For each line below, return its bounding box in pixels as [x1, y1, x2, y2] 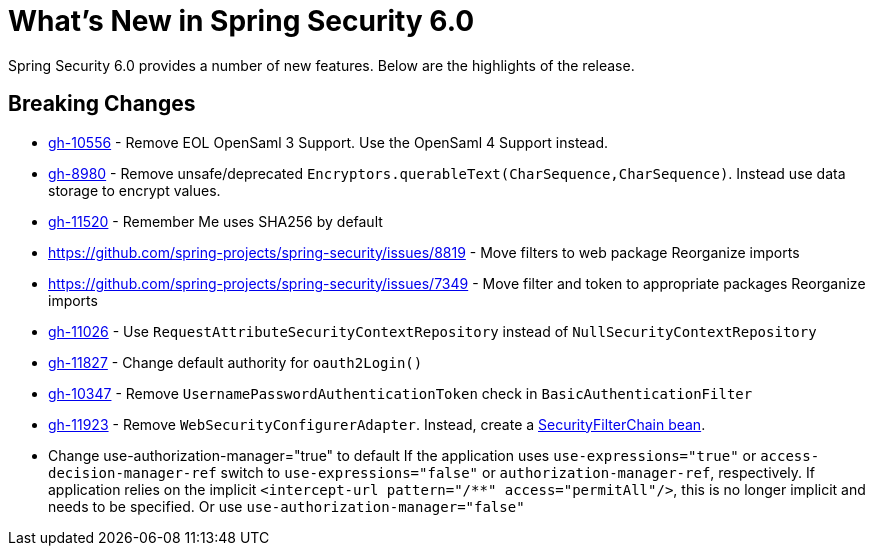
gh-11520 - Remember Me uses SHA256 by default [48, 212, 383, 230]
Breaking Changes [8, 91, 196, 117]
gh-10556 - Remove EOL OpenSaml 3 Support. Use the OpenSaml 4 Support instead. [48, 133, 609, 151]
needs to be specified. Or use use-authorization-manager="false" [48, 497, 525, 515]
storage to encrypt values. [48, 181, 221, 199]
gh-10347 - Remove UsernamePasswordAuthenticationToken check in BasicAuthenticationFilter [48, 384, 753, 402]
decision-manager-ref [48, 464, 217, 481]
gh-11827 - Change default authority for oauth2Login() [48, 353, 423, 371]
